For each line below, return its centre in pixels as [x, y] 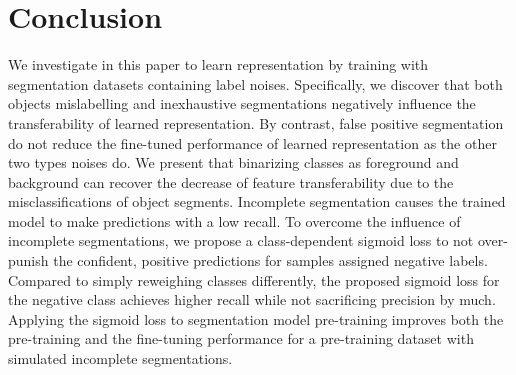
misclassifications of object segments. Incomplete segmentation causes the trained [257, 201]
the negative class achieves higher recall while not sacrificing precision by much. [252, 299]
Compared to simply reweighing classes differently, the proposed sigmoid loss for [254, 279]
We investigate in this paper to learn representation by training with [218, 64]
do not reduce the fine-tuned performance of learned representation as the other [252, 142]
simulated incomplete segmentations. [120, 358]
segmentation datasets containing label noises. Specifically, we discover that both [255, 83]
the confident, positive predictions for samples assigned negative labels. [270, 260]
